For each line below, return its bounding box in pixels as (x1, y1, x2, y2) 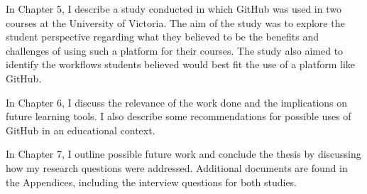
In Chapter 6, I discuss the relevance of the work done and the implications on (6, 95, 348, 109)
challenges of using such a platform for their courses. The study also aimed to (6, 43, 344, 58)
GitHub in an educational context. (6, 122, 155, 137)
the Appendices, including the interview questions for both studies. (6, 174, 297, 189)
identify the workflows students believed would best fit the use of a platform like (6, 57, 356, 72)
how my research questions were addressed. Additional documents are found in (6, 160, 348, 175)
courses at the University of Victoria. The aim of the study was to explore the (6, 15, 345, 30)
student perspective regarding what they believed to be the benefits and (6, 29, 319, 44)
